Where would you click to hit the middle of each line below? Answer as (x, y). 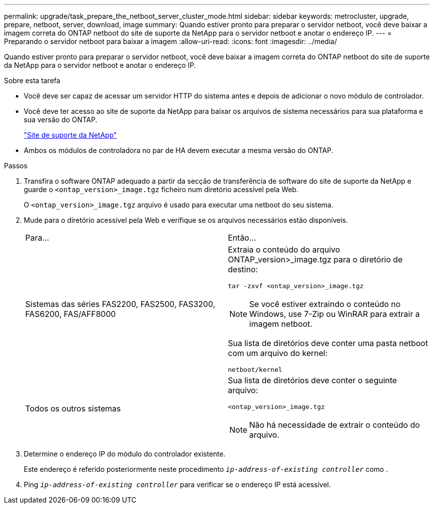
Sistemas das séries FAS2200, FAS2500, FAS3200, (120, 304)
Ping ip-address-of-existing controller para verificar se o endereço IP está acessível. (177, 484)
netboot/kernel (255, 370)
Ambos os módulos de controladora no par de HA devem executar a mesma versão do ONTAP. (179, 150)
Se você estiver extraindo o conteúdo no (325, 304)
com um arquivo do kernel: (278, 353)
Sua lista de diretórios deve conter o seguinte (313, 380)
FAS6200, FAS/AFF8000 (71, 314)
